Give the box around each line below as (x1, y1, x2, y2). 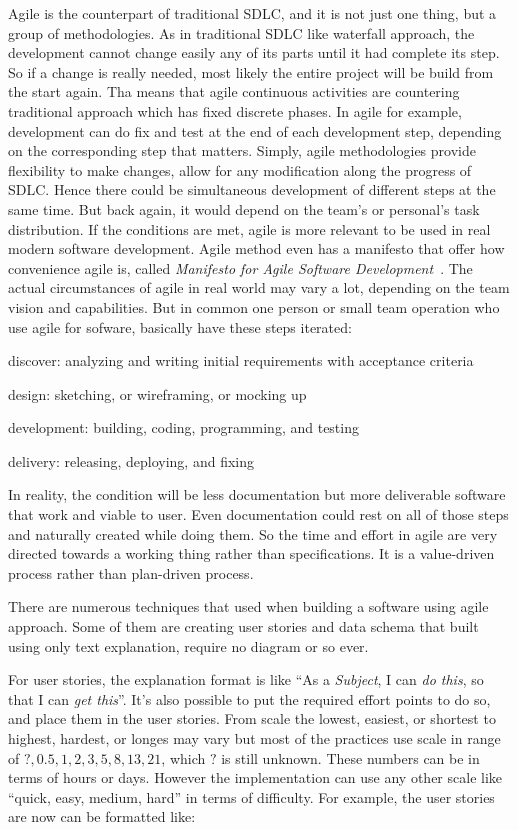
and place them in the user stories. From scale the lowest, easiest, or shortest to (8, 708, 496, 729)
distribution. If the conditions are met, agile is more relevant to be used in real (8, 218, 491, 239)
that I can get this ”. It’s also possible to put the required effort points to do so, (8, 688, 491, 709)
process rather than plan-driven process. (8, 562, 254, 583)
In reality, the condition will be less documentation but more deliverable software (8, 484, 506, 505)
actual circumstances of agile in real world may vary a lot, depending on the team (8, 277, 510, 298)
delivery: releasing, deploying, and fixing (8, 450, 254, 471)
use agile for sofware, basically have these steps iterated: (8, 316, 352, 337)
